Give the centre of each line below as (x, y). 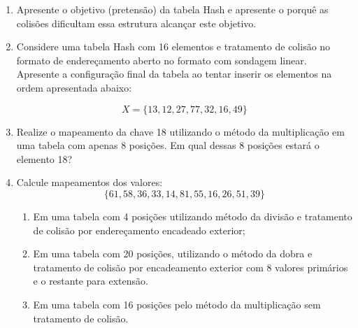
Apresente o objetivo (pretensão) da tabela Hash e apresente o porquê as (172, 9)
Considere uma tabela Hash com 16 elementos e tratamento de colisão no (173, 47)
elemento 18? (44, 158)
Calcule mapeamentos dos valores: (89, 182)
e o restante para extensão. (91, 281)
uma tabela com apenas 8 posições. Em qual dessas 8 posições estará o (168, 145)
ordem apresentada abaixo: (74, 87)
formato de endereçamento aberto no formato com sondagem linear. (162, 60)
